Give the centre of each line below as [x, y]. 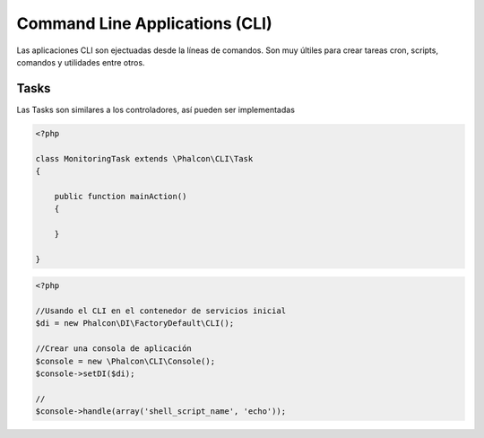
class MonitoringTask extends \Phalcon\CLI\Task [144, 158]
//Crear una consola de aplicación [113, 349]
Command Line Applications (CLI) [144, 23]
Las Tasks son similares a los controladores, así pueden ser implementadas [156, 109]
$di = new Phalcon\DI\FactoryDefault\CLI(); [135, 324]
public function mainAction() [121, 196]
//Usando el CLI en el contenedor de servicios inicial [161, 311]
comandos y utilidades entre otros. [81, 62]
